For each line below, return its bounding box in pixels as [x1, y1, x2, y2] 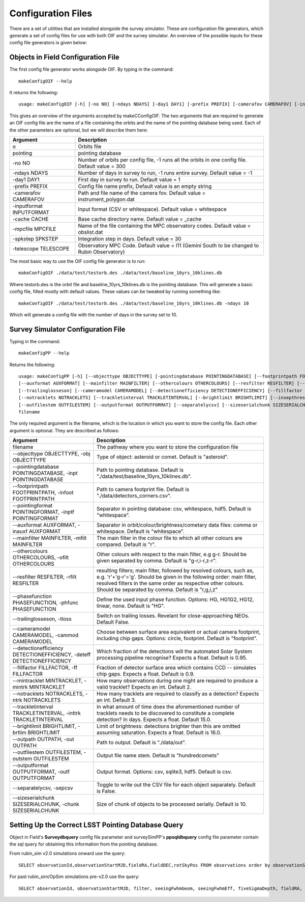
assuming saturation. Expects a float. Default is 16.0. [97, 729, 222, 736]
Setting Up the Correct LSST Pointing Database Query [9, 821, 184, 829]
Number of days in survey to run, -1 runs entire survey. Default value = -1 [78, 169, 253, 176]
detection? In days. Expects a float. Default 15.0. [97, 716, 211, 723]
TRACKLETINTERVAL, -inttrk [12, 709, 81, 717]
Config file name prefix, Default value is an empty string [78, 182, 212, 189]
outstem [12, 755, 33, 762]
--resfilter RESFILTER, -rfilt [12, 573, 77, 581]
